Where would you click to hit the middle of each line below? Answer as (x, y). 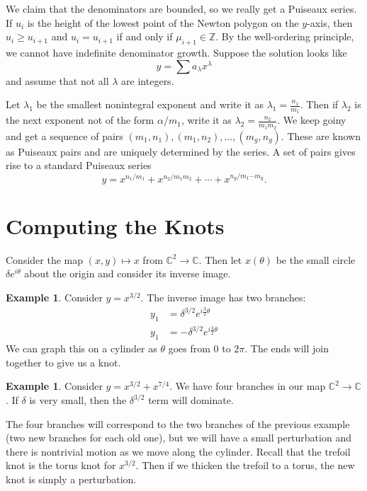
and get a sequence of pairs (64, 135)
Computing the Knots (115, 225)
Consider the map (45, 259)
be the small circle (316, 259)
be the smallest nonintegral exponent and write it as (150, 104)
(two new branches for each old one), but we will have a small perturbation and (179, 438)
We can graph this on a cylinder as (81, 348)
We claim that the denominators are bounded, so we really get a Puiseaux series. (181, 8)
